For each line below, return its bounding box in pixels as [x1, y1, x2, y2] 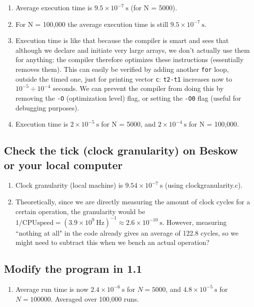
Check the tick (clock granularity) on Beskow [4, 143, 238, 158]
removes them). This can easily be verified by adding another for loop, [15, 64, 229, 74]
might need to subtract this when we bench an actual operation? [15, 237, 209, 247]
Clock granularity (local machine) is [15, 180, 123, 190]
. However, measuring [162, 217, 227, 227]
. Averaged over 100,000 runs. [50, 293, 139, 304]
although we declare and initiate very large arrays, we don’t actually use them [15, 44, 250, 55]
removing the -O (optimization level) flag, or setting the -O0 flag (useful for [15, 92, 241, 103]
